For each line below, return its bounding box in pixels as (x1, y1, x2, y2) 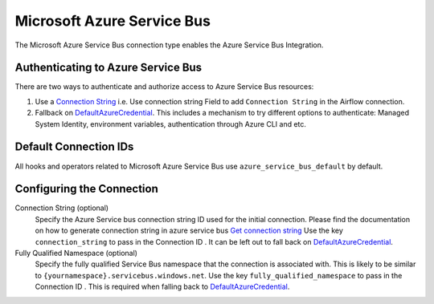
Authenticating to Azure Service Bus (14, 61, 203, 75)
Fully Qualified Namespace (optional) (14, 249, 138, 257)
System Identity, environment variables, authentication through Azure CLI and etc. (35, 119, 307, 128)
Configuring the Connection (14, 182, 158, 196)
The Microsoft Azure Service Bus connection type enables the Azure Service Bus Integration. (14, 40, 324, 50)
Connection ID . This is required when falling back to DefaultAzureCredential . (35, 282, 290, 292)
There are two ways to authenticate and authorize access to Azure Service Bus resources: (14, 82, 314, 91)
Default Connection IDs (14, 140, 134, 154)
